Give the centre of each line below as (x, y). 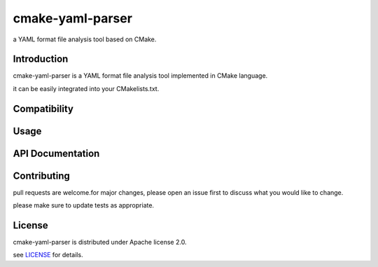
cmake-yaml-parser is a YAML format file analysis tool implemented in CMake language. (140, 76)
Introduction (41, 59)
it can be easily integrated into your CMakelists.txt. (86, 88)
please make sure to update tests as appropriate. (83, 205)
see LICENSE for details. (48, 255)
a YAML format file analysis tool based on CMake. (85, 39)
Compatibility (43, 109)
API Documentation (56, 153)
